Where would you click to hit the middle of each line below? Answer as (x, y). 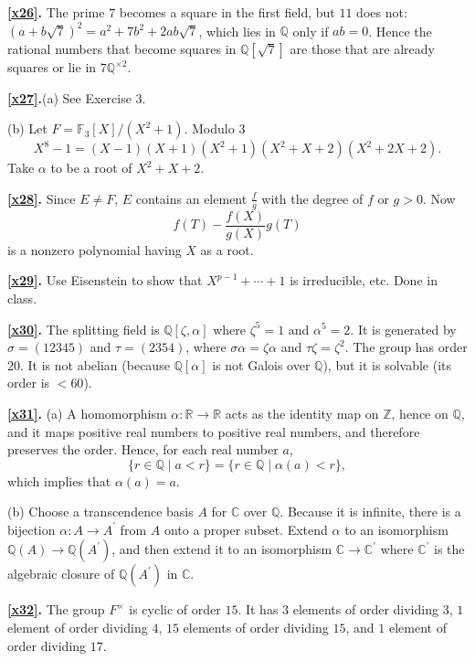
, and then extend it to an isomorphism (222, 549)
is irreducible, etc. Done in (364, 280)
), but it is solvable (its (387, 364)
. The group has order (406, 347)
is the (449, 549)
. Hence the (400, 31)
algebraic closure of (61, 574)
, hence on (420, 413)
